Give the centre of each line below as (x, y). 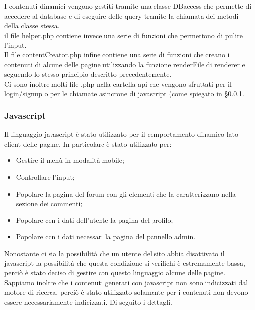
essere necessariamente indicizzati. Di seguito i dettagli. (88, 301)
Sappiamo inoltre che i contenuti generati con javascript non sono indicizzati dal (126, 282)
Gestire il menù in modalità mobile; (70, 160)
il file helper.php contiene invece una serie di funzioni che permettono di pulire (124, 35)
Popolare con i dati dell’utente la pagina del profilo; (95, 220)
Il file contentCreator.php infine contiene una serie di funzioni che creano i (117, 54)
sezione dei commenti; (49, 203)
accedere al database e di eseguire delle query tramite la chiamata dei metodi (122, 16)
